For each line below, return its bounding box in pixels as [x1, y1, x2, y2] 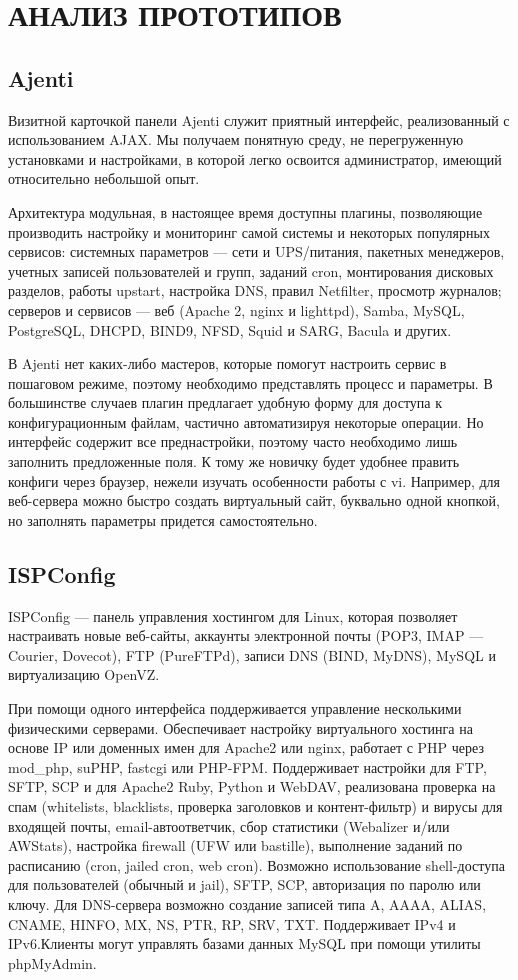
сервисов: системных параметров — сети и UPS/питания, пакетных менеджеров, [8, 241, 505, 262]
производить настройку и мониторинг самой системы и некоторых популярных [8, 221, 490, 242]
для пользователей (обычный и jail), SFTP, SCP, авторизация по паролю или [8, 874, 481, 895]
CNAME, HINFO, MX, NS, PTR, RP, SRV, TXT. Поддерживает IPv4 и [8, 913, 456, 934]
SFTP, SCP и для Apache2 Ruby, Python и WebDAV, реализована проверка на [8, 776, 496, 797]
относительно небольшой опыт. [8, 168, 200, 189]
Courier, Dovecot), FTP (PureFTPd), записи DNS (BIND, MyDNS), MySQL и [8, 644, 496, 665]
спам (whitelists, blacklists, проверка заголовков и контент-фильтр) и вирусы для [8, 796, 503, 816]
